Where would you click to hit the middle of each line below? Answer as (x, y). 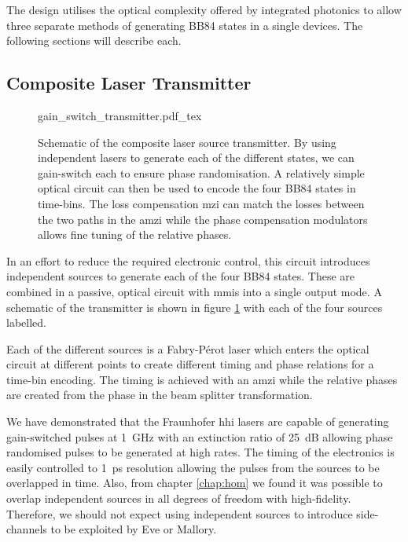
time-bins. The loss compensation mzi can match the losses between (201, 203)
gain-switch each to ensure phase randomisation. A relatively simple (201, 172)
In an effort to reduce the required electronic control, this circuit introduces (188, 260)
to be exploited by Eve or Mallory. (134, 529)
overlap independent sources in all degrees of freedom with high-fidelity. (179, 498)
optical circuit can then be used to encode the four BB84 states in (197, 188)
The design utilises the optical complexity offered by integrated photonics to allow (204, 9)
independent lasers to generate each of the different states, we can (196, 157)
